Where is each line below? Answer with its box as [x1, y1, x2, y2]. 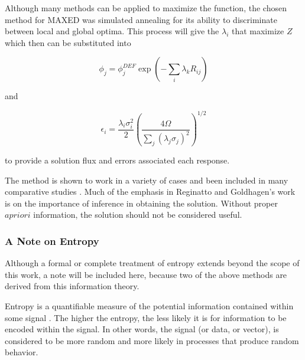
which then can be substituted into [5, 36, 131, 48]
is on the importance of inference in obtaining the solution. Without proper [5, 197, 278, 209]
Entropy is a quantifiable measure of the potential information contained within [5, 299, 294, 312]
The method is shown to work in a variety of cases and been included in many [5, 174, 288, 186]
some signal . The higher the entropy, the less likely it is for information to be [5, 311, 287, 323]
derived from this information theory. [5, 280, 139, 292]
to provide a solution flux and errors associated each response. [5, 154, 230, 166]
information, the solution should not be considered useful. [33, 208, 242, 221]
